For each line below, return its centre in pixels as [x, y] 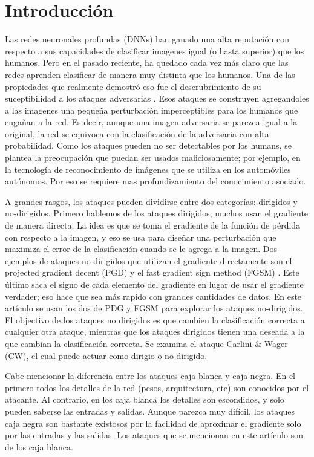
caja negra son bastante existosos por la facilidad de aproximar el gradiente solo [153, 423]
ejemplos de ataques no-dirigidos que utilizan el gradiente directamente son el [149, 260]
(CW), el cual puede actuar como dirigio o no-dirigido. [106, 355]
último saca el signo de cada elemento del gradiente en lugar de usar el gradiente [154, 284]
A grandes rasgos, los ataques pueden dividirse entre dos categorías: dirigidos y [151, 201]
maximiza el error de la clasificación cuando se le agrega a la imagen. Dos [141, 249]
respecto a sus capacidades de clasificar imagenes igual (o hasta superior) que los [155, 50]
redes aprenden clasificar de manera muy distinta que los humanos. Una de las [150, 74]
